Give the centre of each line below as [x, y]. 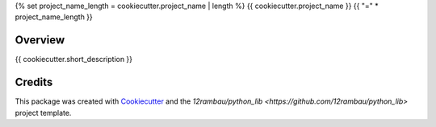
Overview [40, 40]
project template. [43, 113]
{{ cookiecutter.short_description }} [74, 59]
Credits [34, 82]
